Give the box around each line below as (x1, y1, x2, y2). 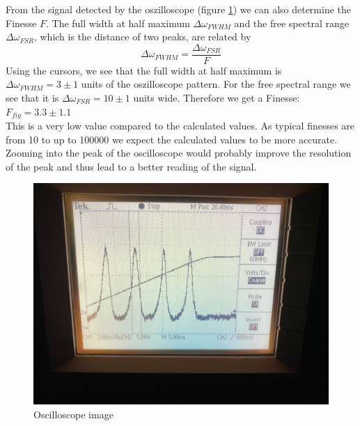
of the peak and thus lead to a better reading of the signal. (6, 159, 257, 173)
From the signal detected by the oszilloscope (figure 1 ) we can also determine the (6, 2, 352, 16)
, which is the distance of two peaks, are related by (33, 29, 251, 44)
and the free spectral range (234, 15, 349, 30)
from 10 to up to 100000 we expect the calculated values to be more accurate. (6, 132, 338, 146)
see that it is (6, 90, 59, 105)
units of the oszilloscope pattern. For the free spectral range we (81, 77, 351, 91)
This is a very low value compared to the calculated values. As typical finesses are (6, 118, 355, 133)
